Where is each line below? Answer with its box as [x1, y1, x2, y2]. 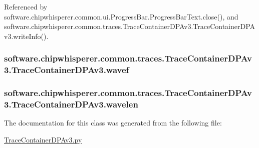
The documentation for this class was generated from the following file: [4, 117, 222, 128]
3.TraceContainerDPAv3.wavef [4, 63, 129, 76]
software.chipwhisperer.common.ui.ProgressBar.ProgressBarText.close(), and [4, 11, 238, 21]
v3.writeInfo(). [4, 30, 49, 41]
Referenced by [4, 1, 48, 11]
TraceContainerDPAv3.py [4, 134, 82, 144]
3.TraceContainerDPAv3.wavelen [4, 97, 138, 110]
